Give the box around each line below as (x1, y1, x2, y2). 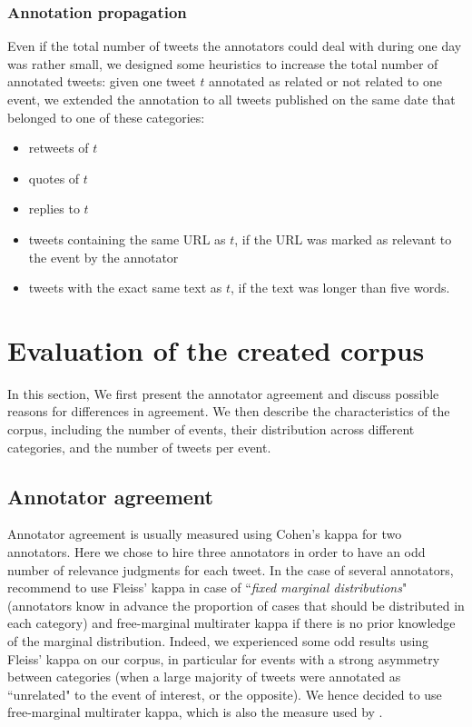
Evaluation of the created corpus (7, 331, 425, 368)
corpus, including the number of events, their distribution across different (7, 420, 415, 439)
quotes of (28, 168, 80, 187)
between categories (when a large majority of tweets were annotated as (7, 667, 401, 686)
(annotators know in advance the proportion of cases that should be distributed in (7, 595, 465, 614)
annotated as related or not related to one (209, 72, 442, 91)
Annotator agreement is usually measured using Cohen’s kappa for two (7, 524, 402, 543)
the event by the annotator (28, 247, 179, 266)
